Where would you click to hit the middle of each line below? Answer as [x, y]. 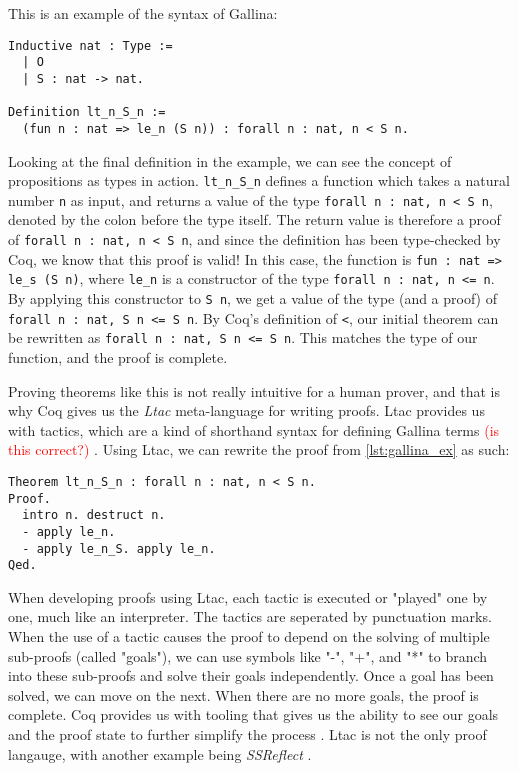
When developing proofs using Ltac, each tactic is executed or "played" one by [248, 596]
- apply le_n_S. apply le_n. [119, 548]
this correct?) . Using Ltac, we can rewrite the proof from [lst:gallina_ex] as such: [259, 449]
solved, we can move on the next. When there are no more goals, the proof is [243, 694]
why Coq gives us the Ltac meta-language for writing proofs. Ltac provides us [246, 410]
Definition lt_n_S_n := [87, 112]
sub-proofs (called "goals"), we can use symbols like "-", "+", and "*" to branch [248, 655]
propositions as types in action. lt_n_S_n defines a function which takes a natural [259, 180]
